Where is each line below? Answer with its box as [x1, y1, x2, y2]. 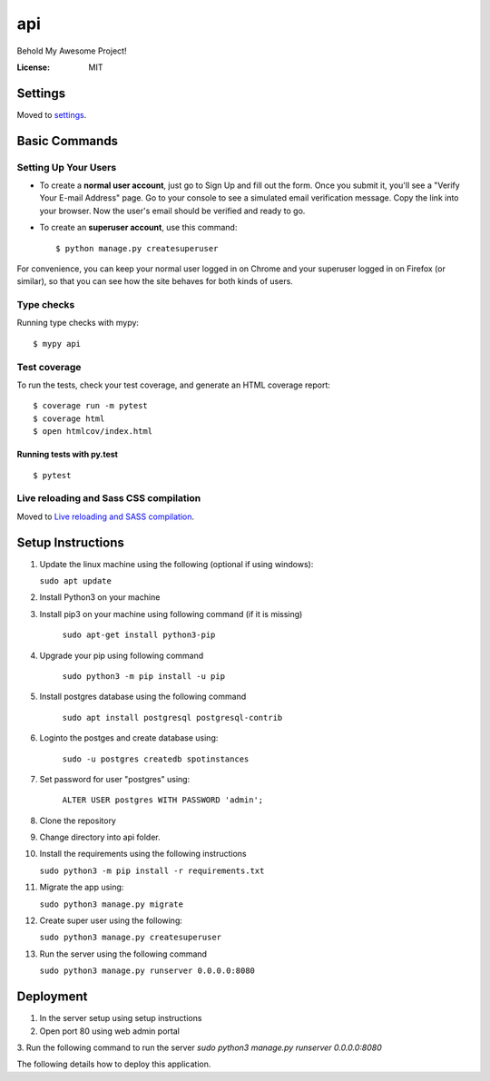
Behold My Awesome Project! [16, 45, 127, 56]
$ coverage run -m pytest [33, 400, 149, 411]
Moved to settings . [16, 109, 87, 120]
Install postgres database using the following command [39, 691, 247, 703]
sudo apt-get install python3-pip [62, 630, 216, 640]
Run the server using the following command [39, 948, 208, 959]
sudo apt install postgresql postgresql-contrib [62, 712, 283, 722]
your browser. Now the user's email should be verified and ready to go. [39, 205, 306, 216]
